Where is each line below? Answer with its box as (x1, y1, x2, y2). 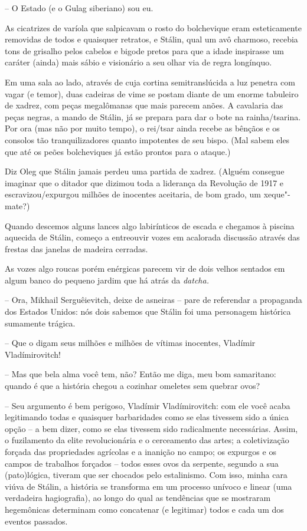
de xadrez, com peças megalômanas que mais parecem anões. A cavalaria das (5, 99, 283, 111)
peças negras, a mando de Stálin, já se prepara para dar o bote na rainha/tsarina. (5, 110, 301, 123)
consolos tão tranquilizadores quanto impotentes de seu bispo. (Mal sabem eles (5, 133, 290, 146)
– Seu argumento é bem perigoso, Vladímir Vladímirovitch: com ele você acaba (5, 399, 290, 411)
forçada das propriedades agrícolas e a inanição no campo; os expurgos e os (5, 446, 276, 457)
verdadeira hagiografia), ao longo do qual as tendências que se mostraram (5, 492, 271, 504)
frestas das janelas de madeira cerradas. (5, 242, 148, 255)
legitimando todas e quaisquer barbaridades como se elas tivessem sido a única (5, 411, 289, 423)
